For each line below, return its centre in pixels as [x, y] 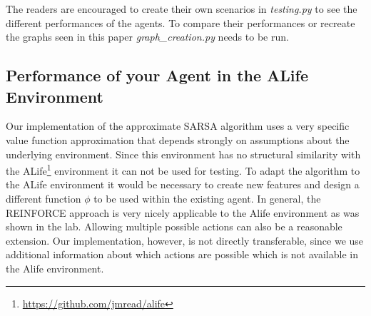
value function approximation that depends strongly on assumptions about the [178, 139]
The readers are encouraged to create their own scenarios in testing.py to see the [182, 9]
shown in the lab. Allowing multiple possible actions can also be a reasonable [174, 226]
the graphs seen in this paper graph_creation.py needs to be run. [147, 37]
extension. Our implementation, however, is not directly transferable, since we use [185, 240]
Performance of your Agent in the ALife [157, 75]
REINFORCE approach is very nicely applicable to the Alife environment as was [183, 212]
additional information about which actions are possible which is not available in [182, 254]
